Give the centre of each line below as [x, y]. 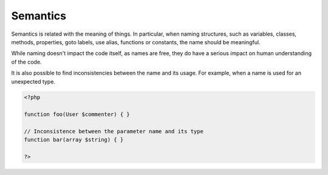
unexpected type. [33, 81]
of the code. [26, 62]
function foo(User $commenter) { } [77, 114]
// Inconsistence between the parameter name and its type [114, 131]
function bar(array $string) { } [74, 140]
